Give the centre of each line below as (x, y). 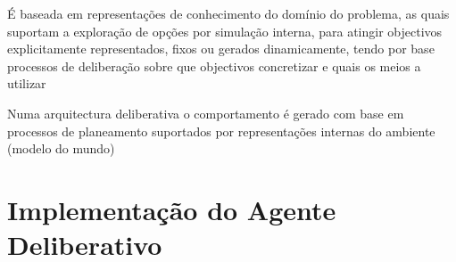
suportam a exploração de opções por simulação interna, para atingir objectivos (225, 31)
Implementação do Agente (172, 209)
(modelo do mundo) (61, 148)
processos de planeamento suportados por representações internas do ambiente (221, 131)
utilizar (27, 83)
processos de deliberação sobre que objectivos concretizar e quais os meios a (214, 65)
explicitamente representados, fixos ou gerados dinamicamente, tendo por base (221, 49)
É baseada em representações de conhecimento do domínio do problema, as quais (228, 13)
